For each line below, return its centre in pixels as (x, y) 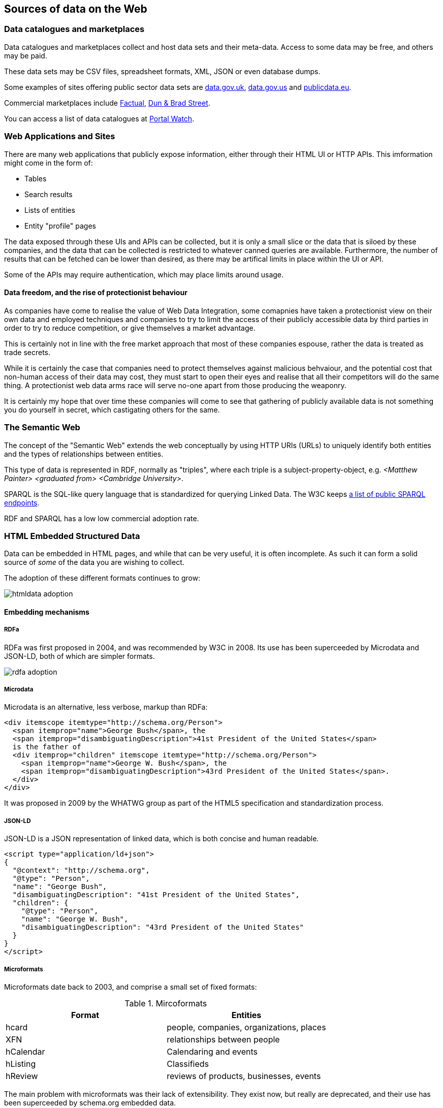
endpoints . (22, 502)
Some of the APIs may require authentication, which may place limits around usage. (144, 274)
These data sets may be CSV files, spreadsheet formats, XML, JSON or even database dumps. (162, 71)
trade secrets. (27, 352)
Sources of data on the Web (76, 9)
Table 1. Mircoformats (166, 1003)
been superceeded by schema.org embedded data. (90, 1103)
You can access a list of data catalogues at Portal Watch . (99, 118)
